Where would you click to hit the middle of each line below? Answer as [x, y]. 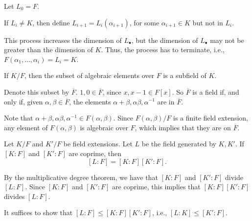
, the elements [90, 101]
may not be [227, 40]
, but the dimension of [165, 40]
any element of [26, 127]
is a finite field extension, [210, 118]
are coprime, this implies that [156, 187]
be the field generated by [179, 144]
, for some [144, 22]
